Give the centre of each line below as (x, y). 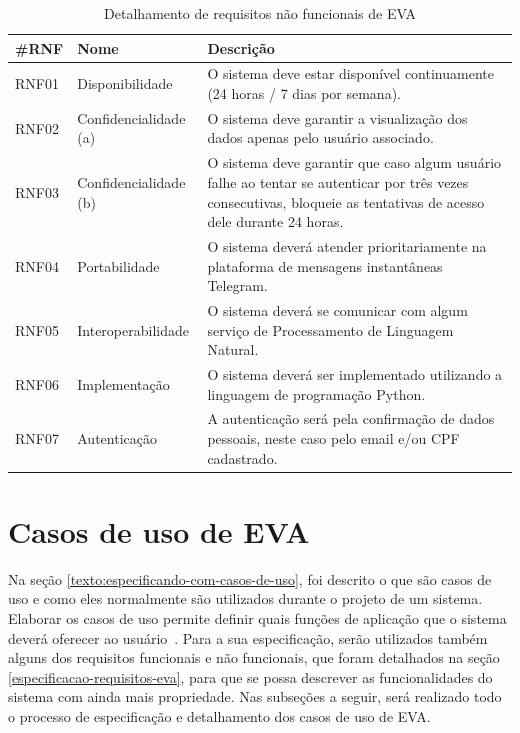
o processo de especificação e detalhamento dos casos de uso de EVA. (219, 716)
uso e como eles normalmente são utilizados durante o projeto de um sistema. (245, 598)
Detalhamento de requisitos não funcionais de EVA (260, 13)
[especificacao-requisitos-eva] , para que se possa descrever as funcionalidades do (250, 676)
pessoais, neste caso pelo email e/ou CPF (333, 438)
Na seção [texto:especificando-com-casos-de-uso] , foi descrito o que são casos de (250, 578)
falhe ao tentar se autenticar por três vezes (338, 181)
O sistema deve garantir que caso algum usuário (354, 162)
